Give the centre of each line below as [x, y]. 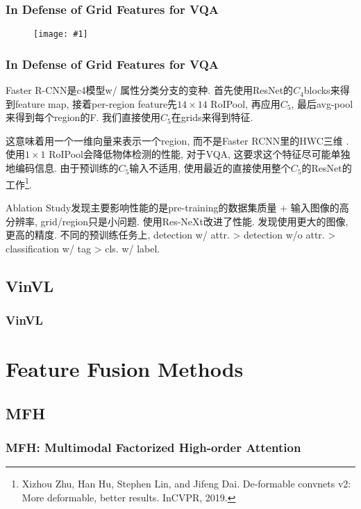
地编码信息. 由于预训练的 [62, 168]
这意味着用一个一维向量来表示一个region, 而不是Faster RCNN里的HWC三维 [174, 140]
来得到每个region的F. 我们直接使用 [83, 117]
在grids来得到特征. [212, 117]
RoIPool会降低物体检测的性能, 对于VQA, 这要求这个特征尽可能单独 [200, 154]
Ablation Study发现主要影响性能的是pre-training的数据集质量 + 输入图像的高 [177, 207]
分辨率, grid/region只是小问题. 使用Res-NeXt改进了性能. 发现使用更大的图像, [177, 221]
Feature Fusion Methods [125, 369]
